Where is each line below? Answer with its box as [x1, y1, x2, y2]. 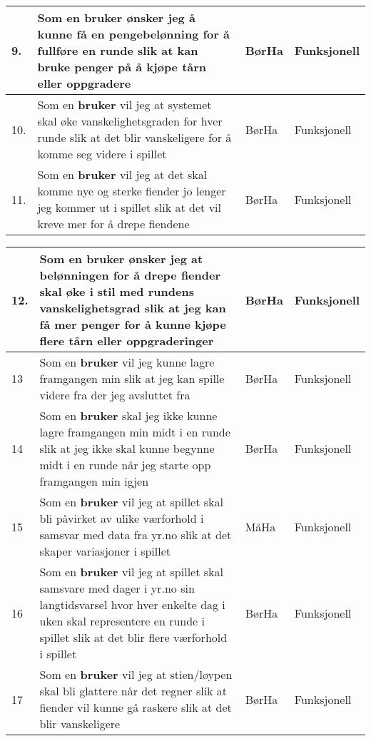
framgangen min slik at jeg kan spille [39, 370, 225, 387]
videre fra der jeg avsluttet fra [39, 387, 190, 403]
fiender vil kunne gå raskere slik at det [39, 699, 232, 715]
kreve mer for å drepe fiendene [37, 215, 190, 232]
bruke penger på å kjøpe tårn [37, 58, 207, 75]
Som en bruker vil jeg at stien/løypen [39, 666, 233, 683]
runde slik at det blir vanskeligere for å [37, 129, 232, 145]
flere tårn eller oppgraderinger [39, 332, 214, 349]
